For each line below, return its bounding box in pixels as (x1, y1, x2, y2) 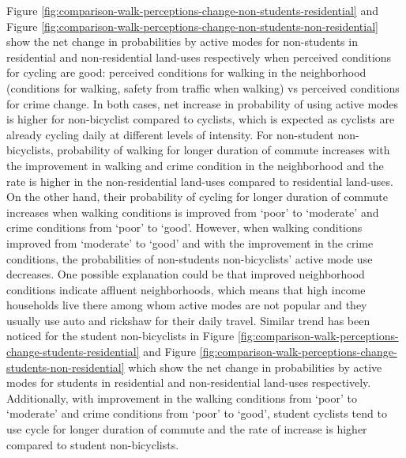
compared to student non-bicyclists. (6, 436, 179, 452)
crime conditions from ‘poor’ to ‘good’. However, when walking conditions (6, 219, 363, 236)
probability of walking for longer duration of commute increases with (57, 142, 390, 158)
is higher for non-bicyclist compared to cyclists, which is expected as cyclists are (6, 111, 395, 127)
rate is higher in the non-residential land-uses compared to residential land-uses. (6, 172, 393, 189)
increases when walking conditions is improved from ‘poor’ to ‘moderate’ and (6, 203, 379, 220)
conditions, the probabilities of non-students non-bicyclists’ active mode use (6, 250, 373, 267)
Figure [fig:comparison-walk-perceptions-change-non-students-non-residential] (6, 17, 378, 34)
